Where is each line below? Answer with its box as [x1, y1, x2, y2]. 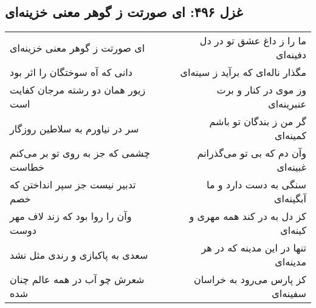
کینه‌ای [280, 223, 306, 238]
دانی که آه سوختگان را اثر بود [10, 65, 132, 80]
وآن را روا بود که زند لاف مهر [10, 209, 132, 224]
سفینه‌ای [272, 286, 306, 301]
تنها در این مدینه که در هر [201, 241, 306, 255]
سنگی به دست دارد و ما [207, 177, 306, 192]
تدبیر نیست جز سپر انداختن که [10, 177, 136, 192]
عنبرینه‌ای [268, 97, 306, 111]
